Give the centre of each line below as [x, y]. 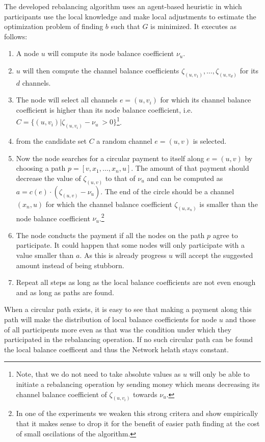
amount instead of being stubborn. [70, 265]
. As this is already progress [123, 255]
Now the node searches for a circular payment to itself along [110, 158]
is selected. [210, 141]
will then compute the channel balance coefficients [101, 70]
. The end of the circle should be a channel [167, 191]
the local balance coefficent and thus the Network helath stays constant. [116, 349]
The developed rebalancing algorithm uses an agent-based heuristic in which [123, 6]
